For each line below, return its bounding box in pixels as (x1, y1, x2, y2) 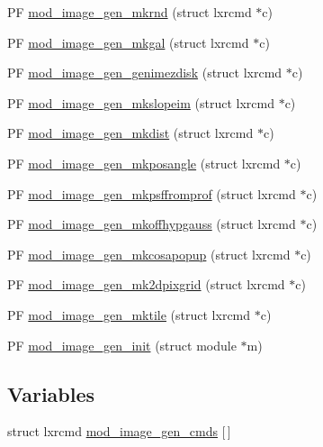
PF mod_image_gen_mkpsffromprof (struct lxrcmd (7, 184, 296, 203)
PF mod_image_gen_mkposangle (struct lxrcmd (7, 153, 281, 172)
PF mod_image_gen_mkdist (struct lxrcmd (7, 123, 254, 142)
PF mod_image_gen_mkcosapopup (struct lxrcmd (7, 244, 291, 263)
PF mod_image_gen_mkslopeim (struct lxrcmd (7, 93, 274, 112)
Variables (7, 379, 95, 407)
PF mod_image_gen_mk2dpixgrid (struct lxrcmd (7, 275, 285, 294)
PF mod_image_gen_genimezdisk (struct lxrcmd (7, 63, 283, 82)
